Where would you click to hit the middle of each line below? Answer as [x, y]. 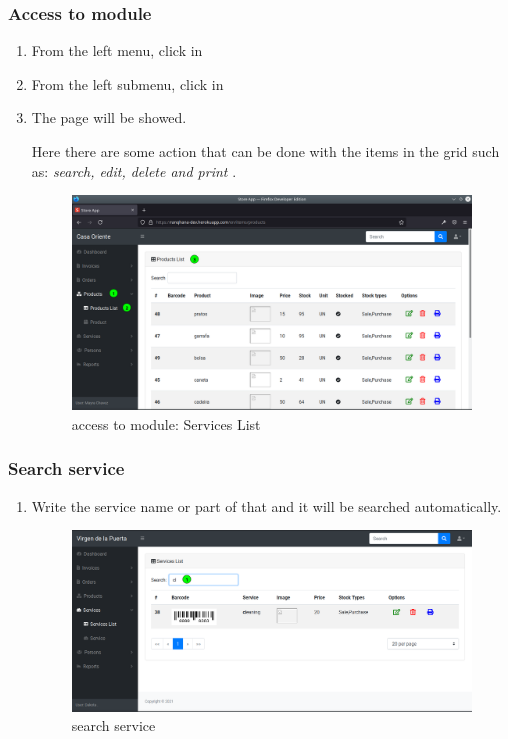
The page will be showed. [109, 117]
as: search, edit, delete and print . [134, 170]
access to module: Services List [166, 423]
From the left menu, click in [117, 50]
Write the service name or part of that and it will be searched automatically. [266, 505]
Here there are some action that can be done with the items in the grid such [265, 151]
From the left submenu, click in [127, 83]
